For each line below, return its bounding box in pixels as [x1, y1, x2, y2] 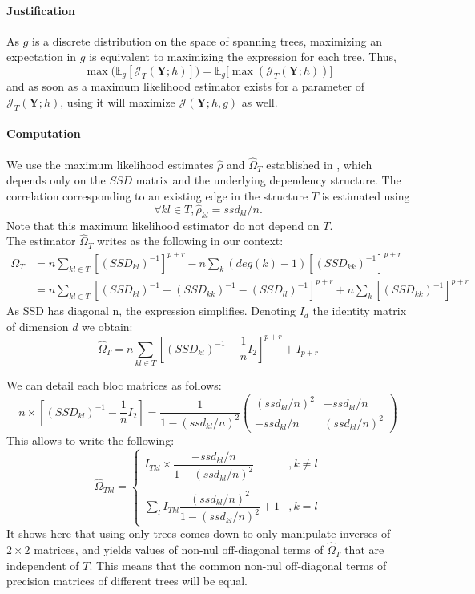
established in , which [266, 156, 372, 172]
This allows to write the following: [6, 431, 175, 448]
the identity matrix [312, 302, 407, 319]
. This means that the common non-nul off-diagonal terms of [89, 556, 387, 573]
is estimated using [321, 188, 410, 204]
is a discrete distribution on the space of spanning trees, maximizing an [32, 32, 382, 49]
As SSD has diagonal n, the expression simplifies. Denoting [6, 302, 296, 319]
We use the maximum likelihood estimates [6, 156, 214, 172]
